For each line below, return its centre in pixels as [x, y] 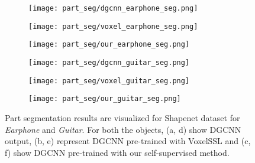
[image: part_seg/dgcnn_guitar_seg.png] [109, 62]
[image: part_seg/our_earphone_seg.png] [109, 45]
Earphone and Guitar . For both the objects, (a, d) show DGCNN [123, 129]
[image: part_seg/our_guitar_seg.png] [105, 99]
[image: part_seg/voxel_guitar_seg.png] [109, 81]
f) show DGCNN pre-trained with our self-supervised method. [117, 152]
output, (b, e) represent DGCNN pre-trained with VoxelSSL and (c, [128, 141]
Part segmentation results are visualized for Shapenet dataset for [122, 117]
